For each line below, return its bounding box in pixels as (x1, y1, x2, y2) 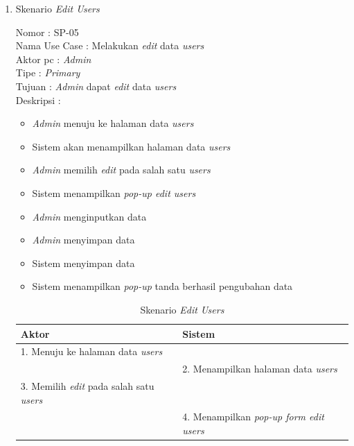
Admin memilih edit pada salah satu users (32, 162, 211, 177)
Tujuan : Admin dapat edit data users (15, 78, 177, 93)
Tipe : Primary (15, 65, 80, 80)
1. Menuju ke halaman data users (20, 344, 163, 359)
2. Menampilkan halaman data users (182, 361, 337, 376)
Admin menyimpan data (32, 232, 135, 247)
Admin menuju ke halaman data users (32, 116, 194, 130)
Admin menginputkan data (32, 209, 147, 223)
